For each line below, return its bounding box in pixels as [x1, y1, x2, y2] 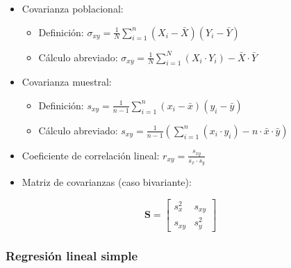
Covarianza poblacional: [22, 1, 124, 15]
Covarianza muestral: [22, 74, 112, 89]
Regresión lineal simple [6, 246, 138, 264]
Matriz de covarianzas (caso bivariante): [22, 175, 192, 189]
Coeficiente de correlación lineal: [22, 148, 160, 162]
